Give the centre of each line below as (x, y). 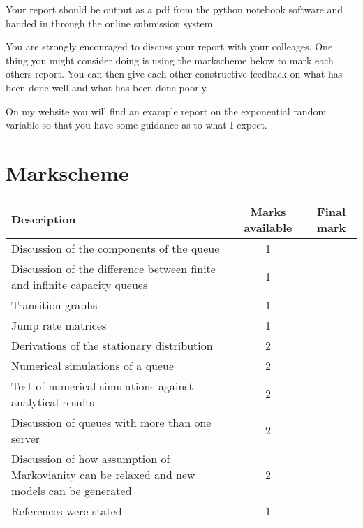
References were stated (67, 511)
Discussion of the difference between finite (113, 268)
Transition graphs (54, 305)
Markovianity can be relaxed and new (103, 474)
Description (44, 219)
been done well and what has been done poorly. (107, 87)
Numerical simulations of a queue (93, 365)
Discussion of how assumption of (91, 458)
